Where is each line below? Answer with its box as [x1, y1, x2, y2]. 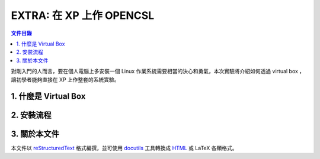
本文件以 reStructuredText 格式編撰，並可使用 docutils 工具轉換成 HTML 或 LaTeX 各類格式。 [11, 145, 238, 152]
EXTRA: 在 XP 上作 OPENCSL [11, 9, 155, 22]
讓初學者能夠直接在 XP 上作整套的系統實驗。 [11, 76, 120, 83]
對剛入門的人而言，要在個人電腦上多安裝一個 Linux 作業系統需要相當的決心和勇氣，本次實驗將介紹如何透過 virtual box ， [11, 68, 305, 75]
